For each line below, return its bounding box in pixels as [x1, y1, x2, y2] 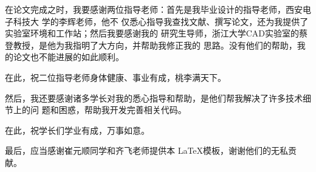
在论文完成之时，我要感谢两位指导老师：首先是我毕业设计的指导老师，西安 [5, 3, 303, 15]
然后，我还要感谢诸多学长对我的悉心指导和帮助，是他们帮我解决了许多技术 [5, 91, 303, 104]
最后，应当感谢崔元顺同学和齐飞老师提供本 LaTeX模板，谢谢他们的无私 [5, 144, 289, 157]
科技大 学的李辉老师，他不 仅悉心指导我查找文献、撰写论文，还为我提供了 [13, 15, 309, 27]
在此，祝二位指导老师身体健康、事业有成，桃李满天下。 [5, 71, 226, 83]
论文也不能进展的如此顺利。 [13, 50, 124, 63]
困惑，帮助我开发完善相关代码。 [58, 103, 187, 116]
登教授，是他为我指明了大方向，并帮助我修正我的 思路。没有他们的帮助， [5, 38, 297, 51]
